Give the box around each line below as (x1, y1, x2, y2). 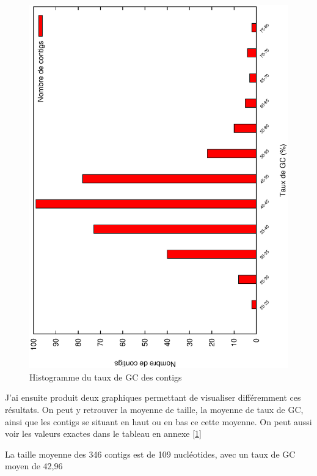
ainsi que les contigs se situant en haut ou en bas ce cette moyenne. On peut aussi (5, 415, 312, 428)
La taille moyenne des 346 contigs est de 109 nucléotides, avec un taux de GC (5, 447, 296, 460)
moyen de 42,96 (5, 459, 63, 472)
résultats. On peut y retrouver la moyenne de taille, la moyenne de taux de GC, (5, 403, 304, 415)
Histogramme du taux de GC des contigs (29, 370, 182, 383)
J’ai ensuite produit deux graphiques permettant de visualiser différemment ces (5, 391, 301, 404)
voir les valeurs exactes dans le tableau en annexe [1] (5, 427, 202, 440)
